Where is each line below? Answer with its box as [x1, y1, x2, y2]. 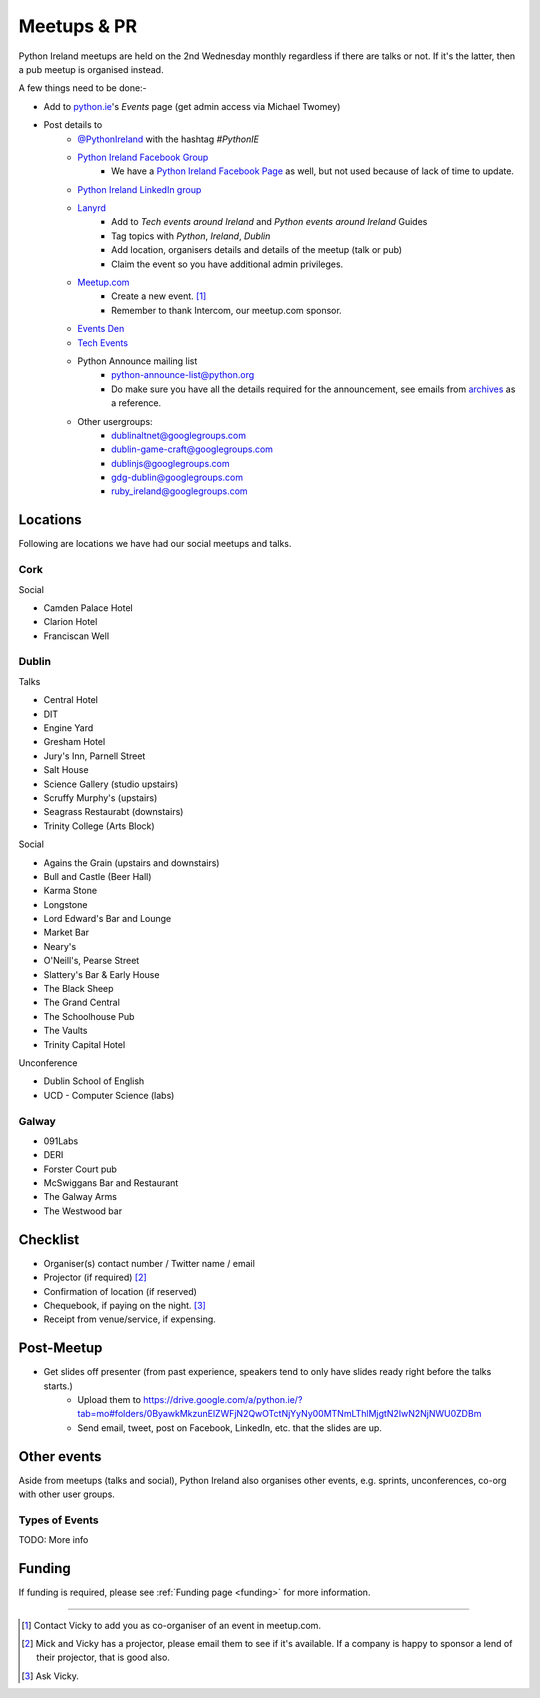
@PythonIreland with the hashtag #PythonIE [77, 133, 260, 145]
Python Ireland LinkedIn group [77, 183, 202, 195]
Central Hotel [43, 694, 99, 706]
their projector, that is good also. [36, 1651, 170, 1664]
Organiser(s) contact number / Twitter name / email [43, 1257, 255, 1269]
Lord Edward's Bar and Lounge [43, 913, 172, 925]
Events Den [77, 323, 125, 335]
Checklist [18, 1231, 80, 1248]
